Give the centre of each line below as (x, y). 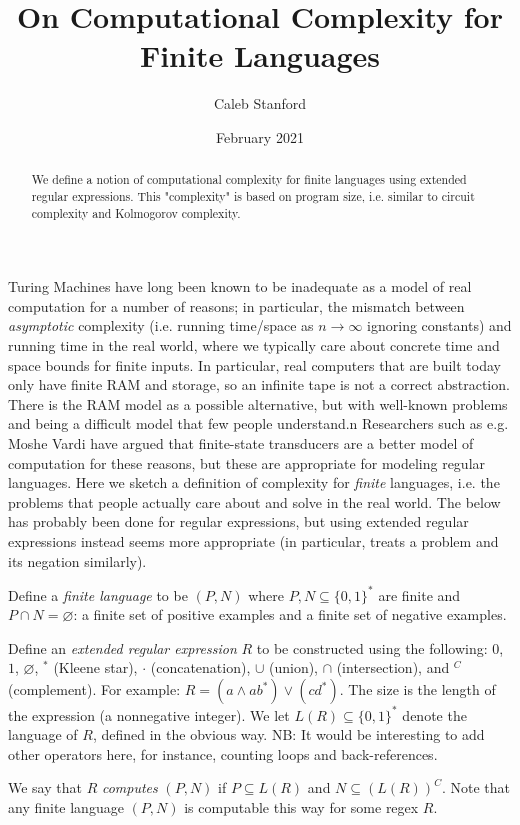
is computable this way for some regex (301, 806)
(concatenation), (200, 667)
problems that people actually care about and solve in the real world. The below (254, 501)
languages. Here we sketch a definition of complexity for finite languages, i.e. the (254, 482)
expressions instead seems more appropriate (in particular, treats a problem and (253, 540)
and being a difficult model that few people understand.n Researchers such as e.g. (258, 423)
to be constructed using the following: (372, 647)
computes (129, 787)
